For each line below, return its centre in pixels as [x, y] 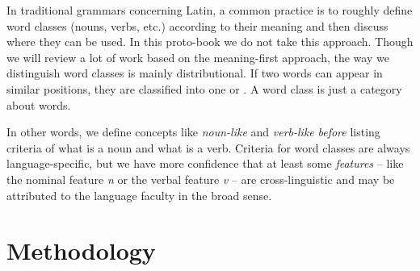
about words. [39, 104]
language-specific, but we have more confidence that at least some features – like [205, 163]
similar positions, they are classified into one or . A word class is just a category [204, 88]
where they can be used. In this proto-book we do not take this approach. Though [210, 42]
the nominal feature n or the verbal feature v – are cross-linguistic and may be [201, 179]
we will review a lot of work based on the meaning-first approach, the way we [198, 57]
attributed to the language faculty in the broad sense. [139, 195]
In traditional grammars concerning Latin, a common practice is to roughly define [210, 10]
